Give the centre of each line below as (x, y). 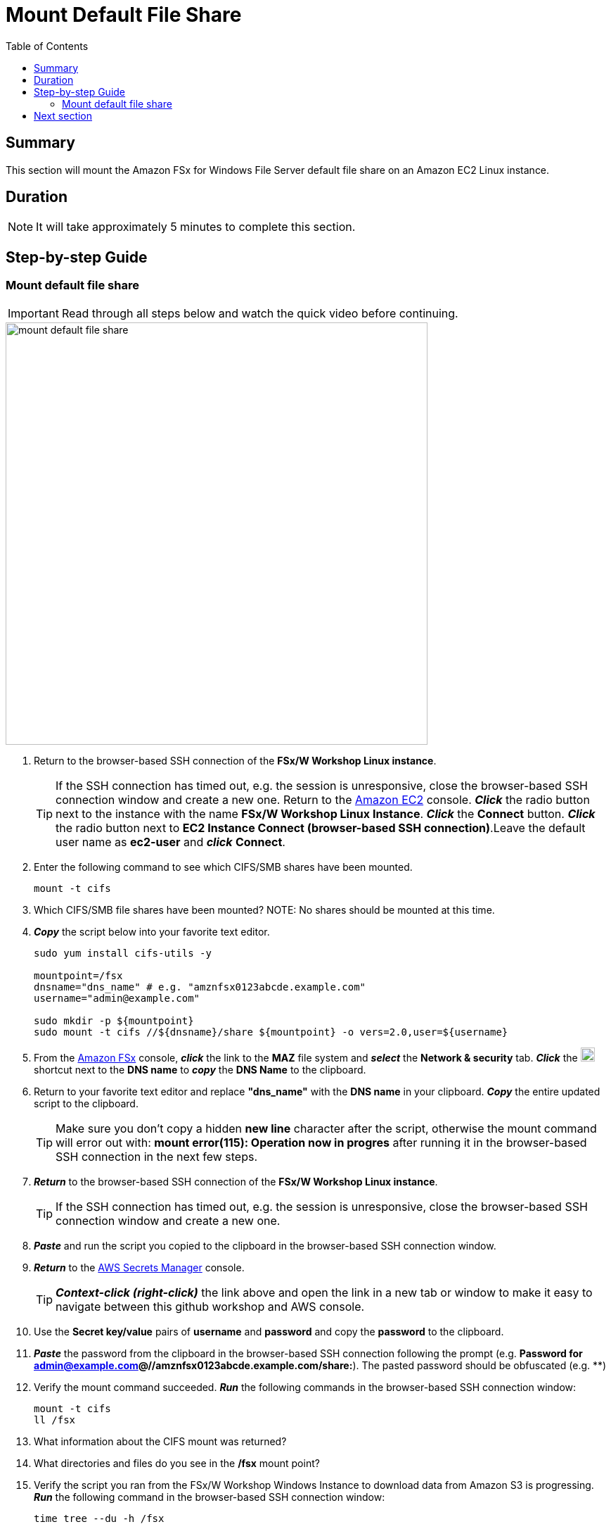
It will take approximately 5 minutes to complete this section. (196, 227)
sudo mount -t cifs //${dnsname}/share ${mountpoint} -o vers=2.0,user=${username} (271, 1032)
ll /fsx (55, 1420)
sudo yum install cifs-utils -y (123, 953)
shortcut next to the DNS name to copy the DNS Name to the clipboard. (200, 1069)
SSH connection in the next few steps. (157, 1156)
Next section (63, 115)
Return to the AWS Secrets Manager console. (139, 1267)
